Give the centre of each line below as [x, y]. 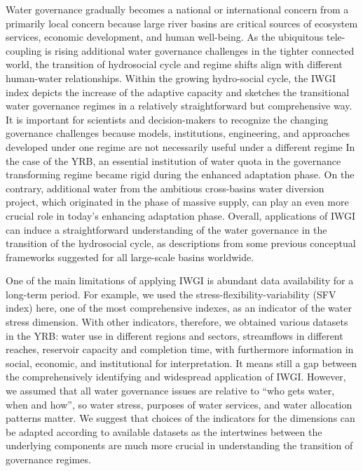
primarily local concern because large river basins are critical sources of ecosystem [182, 23]
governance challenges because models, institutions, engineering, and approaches [178, 133]
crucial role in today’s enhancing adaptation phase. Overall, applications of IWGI [181, 215]
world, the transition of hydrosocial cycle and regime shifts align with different [174, 64]
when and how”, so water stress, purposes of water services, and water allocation [179, 404]
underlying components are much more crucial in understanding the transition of [179, 445]
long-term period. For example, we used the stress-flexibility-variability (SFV [171, 294]
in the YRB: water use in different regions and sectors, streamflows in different [174, 335]
